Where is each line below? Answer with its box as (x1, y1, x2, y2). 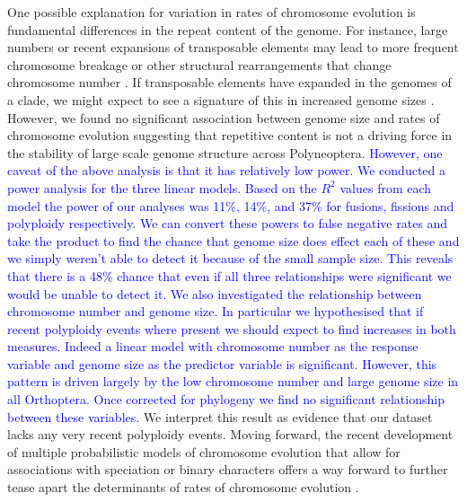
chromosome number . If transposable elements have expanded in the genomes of (7, 73, 452, 92)
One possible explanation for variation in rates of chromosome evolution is (7, 3, 416, 21)
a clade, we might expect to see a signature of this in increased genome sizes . (7, 90, 435, 109)
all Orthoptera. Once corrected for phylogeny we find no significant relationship (7, 390, 445, 409)
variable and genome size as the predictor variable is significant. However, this (7, 354, 437, 373)
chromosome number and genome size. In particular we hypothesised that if (7, 302, 424, 321)
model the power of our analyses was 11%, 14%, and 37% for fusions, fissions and (7, 196, 454, 215)
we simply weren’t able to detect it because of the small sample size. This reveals (7, 249, 454, 268)
